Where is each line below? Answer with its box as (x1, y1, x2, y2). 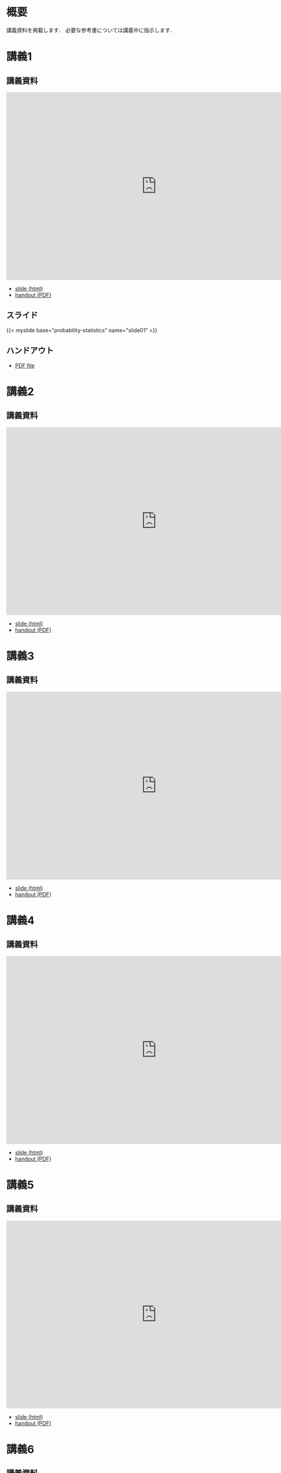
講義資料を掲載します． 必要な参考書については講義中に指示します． (6, 26, 176, 34)
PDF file (14, 362, 35, 369)
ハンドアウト (6, 346, 54, 356)
